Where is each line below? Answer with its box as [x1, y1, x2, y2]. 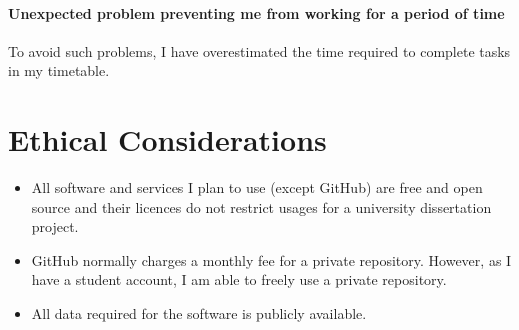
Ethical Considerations [8, 119, 327, 160]
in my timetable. [8, 60, 110, 81]
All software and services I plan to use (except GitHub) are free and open [31, 177, 483, 198]
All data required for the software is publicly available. [31, 303, 367, 324]
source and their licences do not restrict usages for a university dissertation [31, 196, 492, 217]
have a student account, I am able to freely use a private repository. [31, 269, 447, 290]
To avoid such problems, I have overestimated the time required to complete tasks [8, 40, 511, 61]
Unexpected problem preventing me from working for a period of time [8, 2, 505, 23]
